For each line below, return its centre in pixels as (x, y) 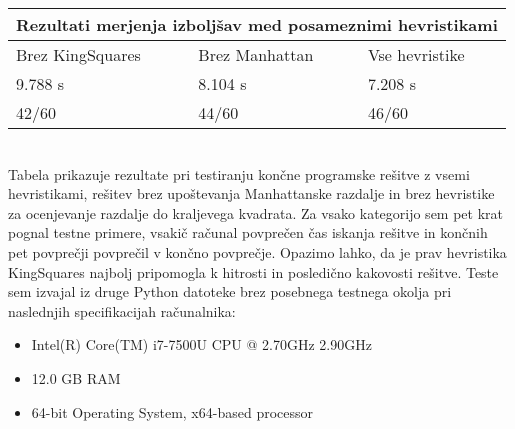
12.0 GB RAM (76, 377)
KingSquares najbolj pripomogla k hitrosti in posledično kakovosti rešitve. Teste (253, 271)
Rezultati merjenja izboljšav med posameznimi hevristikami (257, 24)
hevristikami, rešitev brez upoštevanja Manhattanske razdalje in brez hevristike (251, 193)
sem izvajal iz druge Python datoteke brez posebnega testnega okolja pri (230, 291)
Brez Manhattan (256, 54)
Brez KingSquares (78, 54)
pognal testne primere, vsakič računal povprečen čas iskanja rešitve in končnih (248, 232)
